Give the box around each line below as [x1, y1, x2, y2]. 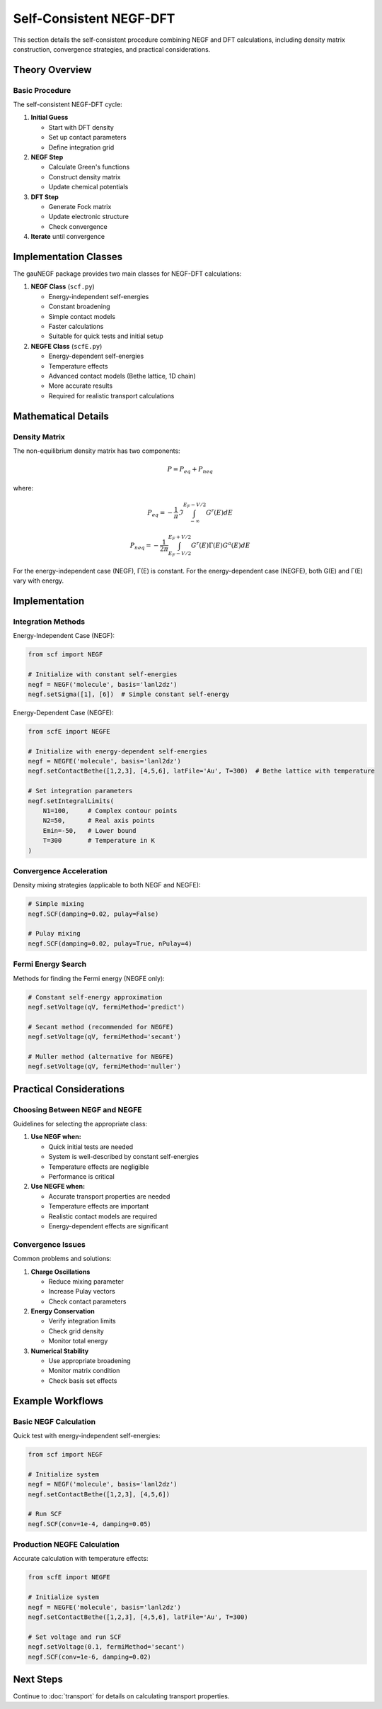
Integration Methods [13, 617, 85, 627]
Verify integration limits [48, 1317, 116, 1326]
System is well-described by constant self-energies [48, 1153, 199, 1161]
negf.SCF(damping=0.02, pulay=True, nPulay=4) [28, 939, 192, 948]
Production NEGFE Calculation [13, 1540, 120, 1550]
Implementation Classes [13, 250, 123, 262]
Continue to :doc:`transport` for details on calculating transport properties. [13, 1692, 230, 1700]
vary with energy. [13, 576, 64, 585]
